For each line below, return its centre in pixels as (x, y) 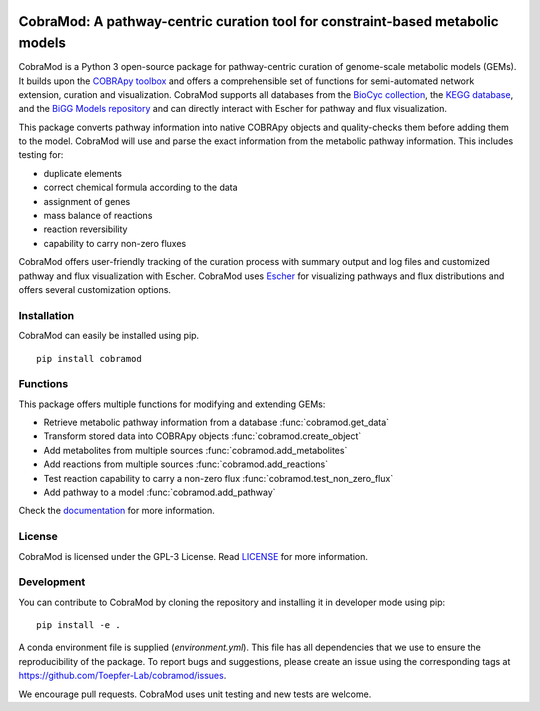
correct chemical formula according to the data (141, 187)
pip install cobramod (89, 358)
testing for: (41, 155)
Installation (46, 315)
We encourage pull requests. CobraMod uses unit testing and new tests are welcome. (195, 694)
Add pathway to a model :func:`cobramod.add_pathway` (159, 492)
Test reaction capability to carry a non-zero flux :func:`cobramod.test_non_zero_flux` (218, 478)
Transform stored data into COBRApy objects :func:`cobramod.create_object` (202, 436)
